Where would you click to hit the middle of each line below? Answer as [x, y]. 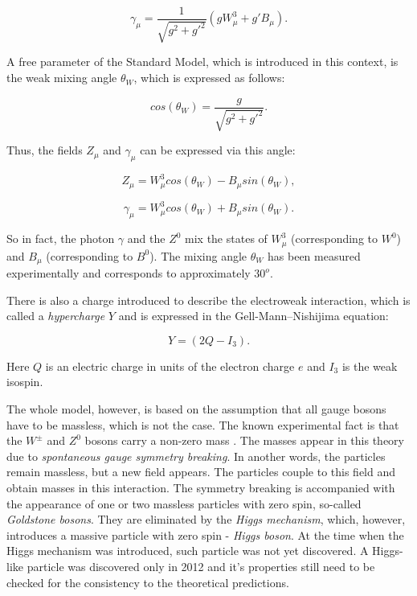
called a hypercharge [56, 316]
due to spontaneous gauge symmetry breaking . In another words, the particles [196, 456]
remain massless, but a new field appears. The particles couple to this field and [201, 472]
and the [146, 238]
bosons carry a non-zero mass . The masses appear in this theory [244, 440]
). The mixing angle [198, 255]
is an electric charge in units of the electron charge [170, 366]
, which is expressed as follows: [209, 78]
